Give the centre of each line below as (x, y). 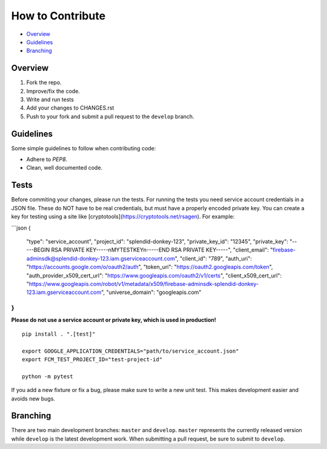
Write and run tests (50, 99)
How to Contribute (58, 16)
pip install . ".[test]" (59, 334)
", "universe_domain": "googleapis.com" (151, 292)
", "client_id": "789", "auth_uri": (213, 258)
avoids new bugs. (33, 398)
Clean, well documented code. (64, 168)
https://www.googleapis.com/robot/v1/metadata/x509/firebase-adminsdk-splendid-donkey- (144, 284)
